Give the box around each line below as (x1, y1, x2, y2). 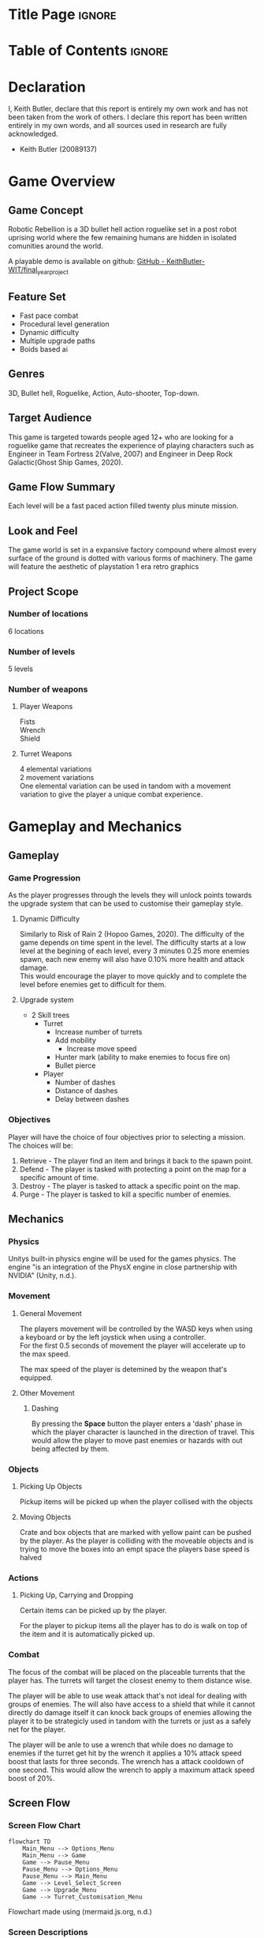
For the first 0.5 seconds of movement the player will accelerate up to (19, 1340, 246, 1350)
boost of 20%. (8, 1773, 55, 1783)
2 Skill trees (31, 1010, 70, 1020)
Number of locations (8, 609, 89, 620)
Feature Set (8, 290, 66, 304)
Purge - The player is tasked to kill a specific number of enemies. (19, 1190, 232, 1199)
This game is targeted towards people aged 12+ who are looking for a (8, 432, 234, 442)
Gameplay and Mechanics (8, 817, 183, 835)
